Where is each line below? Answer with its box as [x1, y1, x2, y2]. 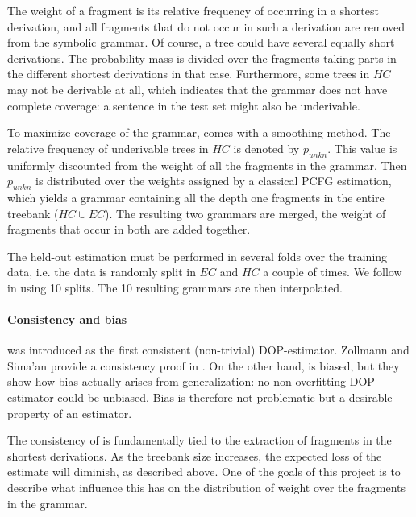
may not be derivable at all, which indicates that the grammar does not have [7, 81, 388, 97]
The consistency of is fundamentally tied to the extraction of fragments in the [7, 432, 392, 449]
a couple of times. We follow [263, 263, 402, 280]
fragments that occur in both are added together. [7, 221, 251, 238]
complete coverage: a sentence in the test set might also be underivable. [7, 97, 360, 114]
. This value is [327, 139, 397, 156]
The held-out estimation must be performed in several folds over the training [7, 247, 388, 264]
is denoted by [233, 139, 300, 156]
